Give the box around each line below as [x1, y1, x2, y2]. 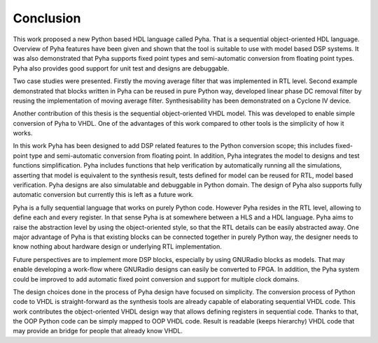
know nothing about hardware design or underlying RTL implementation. [13, 242, 222, 251]
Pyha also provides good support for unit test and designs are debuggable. [13, 64, 230, 73]
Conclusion [13, 10, 81, 26]
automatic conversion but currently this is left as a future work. [13, 191, 194, 199]
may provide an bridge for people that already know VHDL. [13, 327, 183, 335]
